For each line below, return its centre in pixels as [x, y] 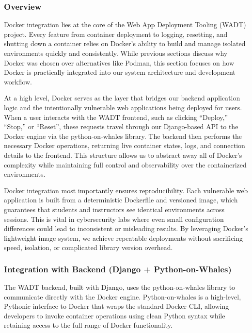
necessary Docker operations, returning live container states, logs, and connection [125, 145]
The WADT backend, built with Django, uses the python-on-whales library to [120, 287]
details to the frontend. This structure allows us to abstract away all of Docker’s [123, 155]
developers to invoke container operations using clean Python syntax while [115, 315]
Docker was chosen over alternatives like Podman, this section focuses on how [119, 62]
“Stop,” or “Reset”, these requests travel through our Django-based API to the [121, 126]
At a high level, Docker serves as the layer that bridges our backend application [122, 98]
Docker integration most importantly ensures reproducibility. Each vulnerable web [126, 190]
